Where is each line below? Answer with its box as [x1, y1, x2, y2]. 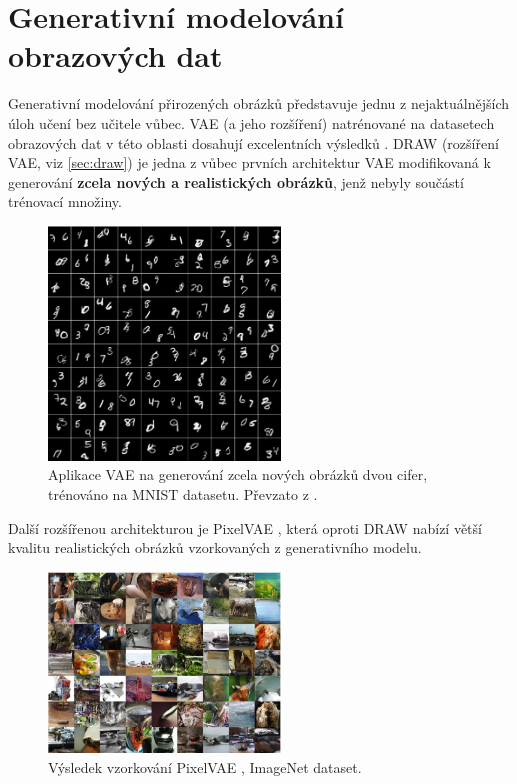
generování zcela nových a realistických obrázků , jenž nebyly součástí [8, 171, 464, 192]
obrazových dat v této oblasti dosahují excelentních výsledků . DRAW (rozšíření [8, 132, 499, 153]
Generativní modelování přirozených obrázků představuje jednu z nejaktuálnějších [8, 93, 510, 114]
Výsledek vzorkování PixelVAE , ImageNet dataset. [48, 756, 362, 777]
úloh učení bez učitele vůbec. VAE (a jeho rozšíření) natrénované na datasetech [8, 112, 495, 133]
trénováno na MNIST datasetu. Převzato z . [48, 483, 318, 504]
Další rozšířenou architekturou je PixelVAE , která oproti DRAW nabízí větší [8, 517, 482, 538]
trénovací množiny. [8, 191, 122, 212]
